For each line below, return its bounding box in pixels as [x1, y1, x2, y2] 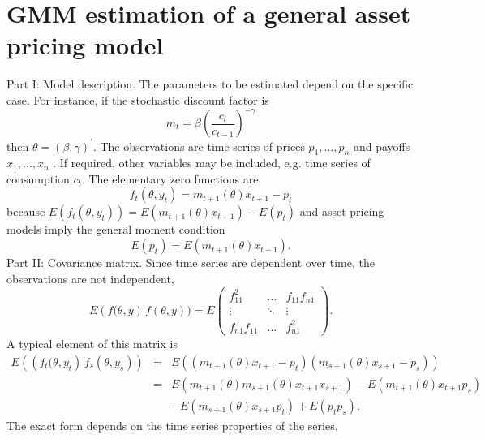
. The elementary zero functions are [81, 170, 259, 187]
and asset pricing [299, 203, 384, 220]
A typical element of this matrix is [6, 335, 178, 352]
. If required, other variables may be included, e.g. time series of [53, 154, 371, 171]
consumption [6, 170, 70, 187]
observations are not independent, [6, 269, 174, 286]
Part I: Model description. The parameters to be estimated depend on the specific [6, 75, 414, 93]
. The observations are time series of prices [92, 137, 305, 154]
